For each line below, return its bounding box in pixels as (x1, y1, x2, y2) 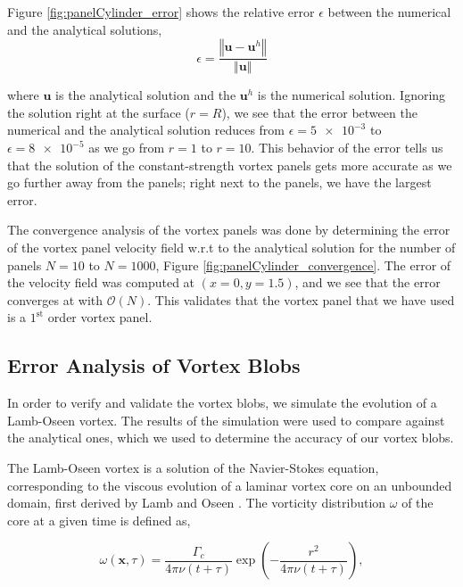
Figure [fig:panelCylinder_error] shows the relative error (7, 3, 315, 21)
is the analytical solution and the (55, 86, 236, 104)
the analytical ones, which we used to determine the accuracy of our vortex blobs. (7, 428, 454, 447)
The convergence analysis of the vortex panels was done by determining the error (7, 220, 451, 239)
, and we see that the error (294, 273, 441, 292)
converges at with (7, 290, 103, 309)
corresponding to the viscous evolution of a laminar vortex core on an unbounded (7, 475, 452, 494)
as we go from (88, 138, 165, 156)
